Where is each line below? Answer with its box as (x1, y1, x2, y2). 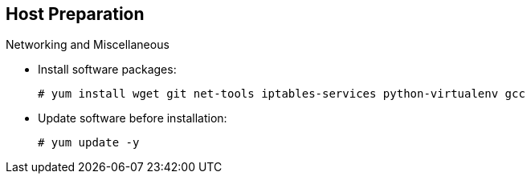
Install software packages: (38, 62, 177, 77)
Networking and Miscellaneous (6, 38, 170, 52)
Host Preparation (6, 4, 145, 24)
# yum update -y (38, 136, 140, 150)
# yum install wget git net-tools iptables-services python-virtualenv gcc (38, 87, 525, 101)
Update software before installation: (38, 111, 227, 126)
